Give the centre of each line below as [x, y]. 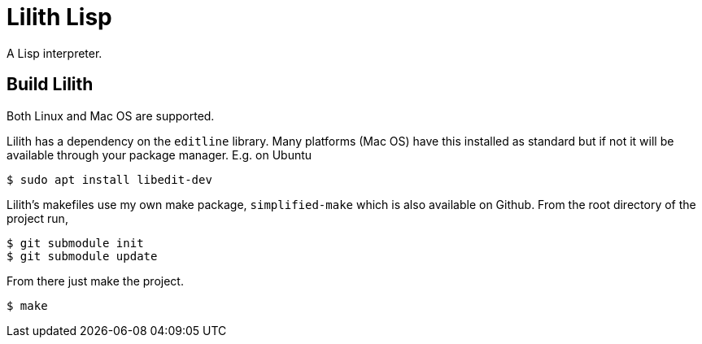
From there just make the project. [95, 281]
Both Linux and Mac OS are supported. [111, 115]
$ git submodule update [82, 256]
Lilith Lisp [59, 17]
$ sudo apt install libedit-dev [109, 179]
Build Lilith [50, 85]
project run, [37, 218]
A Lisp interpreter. [55, 53]
